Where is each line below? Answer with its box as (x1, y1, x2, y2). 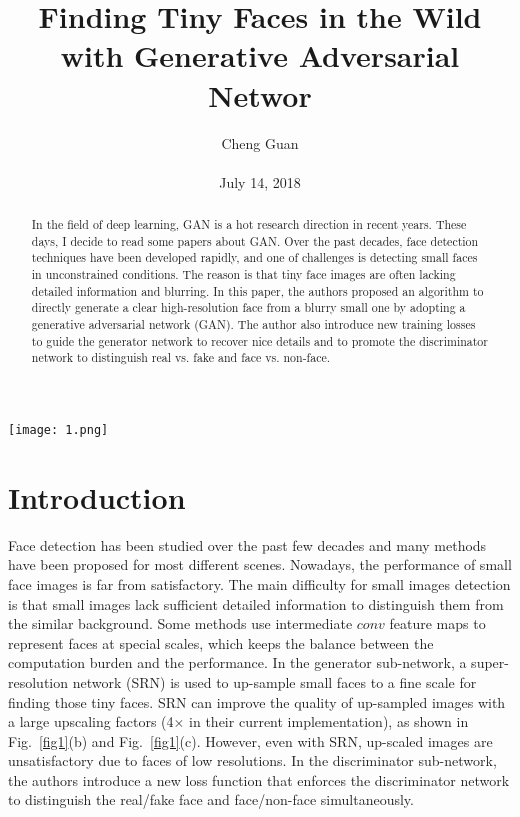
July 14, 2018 (219, 171, 301, 192)
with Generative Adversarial (60, 35, 460, 76)
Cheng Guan (221, 132, 299, 153)
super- (471, 652, 509, 673)
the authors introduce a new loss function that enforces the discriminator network (8, 769, 510, 790)
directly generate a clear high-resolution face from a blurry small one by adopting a (31, 299, 466, 316)
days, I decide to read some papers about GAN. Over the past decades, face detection (31, 232, 479, 249)
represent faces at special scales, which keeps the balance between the (8, 632, 434, 653)
